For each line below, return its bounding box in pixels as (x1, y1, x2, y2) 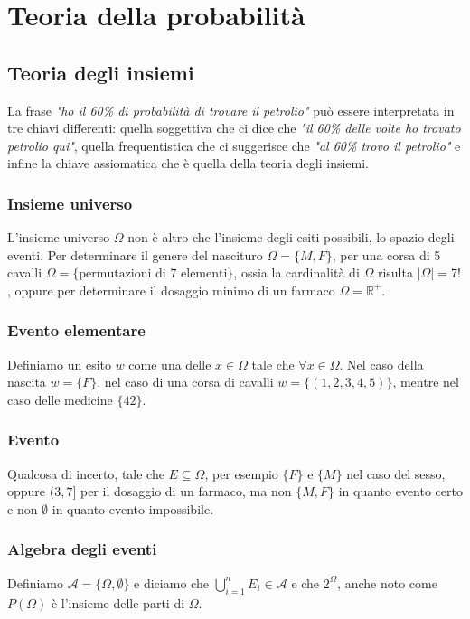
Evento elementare (7, 319, 146, 342)
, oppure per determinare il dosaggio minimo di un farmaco (7, 280, 335, 299)
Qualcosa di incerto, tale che (7, 464, 164, 483)
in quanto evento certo (338, 482, 463, 501)
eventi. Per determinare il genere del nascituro (7, 245, 263, 264)
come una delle (128, 354, 211, 373)
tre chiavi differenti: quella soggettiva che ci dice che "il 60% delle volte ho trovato (7, 118, 461, 137)
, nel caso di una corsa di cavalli (97, 372, 274, 391)
